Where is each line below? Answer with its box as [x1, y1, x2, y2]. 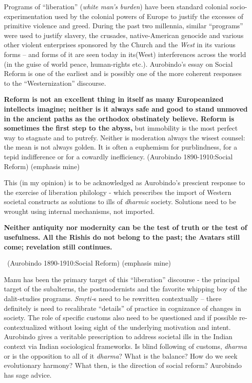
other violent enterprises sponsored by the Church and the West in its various [4, 39, 235, 50]
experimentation [4, 11, 53, 21]
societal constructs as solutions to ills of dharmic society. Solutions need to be [4, 196, 236, 207]
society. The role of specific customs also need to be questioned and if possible [4, 312, 237, 323]
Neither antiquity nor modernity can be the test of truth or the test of [4, 222, 247, 232]
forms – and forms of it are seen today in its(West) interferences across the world [4, 49, 246, 59]
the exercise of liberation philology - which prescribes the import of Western [4, 187, 232, 197]
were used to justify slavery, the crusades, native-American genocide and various [4, 30, 244, 40]
